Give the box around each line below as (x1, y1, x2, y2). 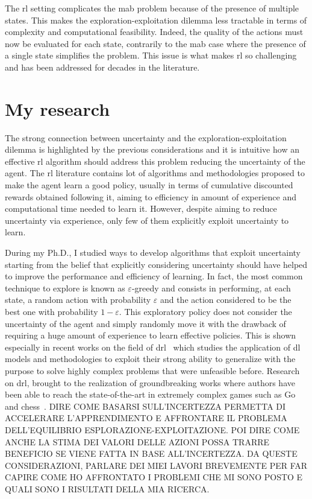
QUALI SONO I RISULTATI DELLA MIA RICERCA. (5, 482, 210, 495)
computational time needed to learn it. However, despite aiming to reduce (5, 202, 277, 215)
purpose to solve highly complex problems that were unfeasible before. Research (5, 364, 300, 377)
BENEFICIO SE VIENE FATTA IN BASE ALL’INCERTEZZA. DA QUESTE (5, 447, 298, 460)
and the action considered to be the (160, 293, 292, 306)
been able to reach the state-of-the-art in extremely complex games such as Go (5, 388, 296, 401)
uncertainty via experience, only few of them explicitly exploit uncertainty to (5, 214, 289, 226)
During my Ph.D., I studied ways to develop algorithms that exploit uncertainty (5, 246, 301, 259)
